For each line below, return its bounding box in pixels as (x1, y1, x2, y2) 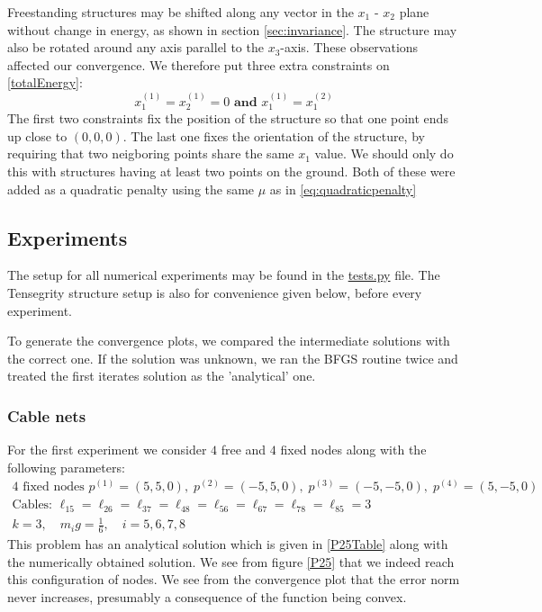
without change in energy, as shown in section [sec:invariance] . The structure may (7, 20, 457, 39)
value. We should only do (314, 144, 454, 163)
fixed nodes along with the (280, 440, 427, 459)
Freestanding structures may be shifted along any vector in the (7, 3, 354, 21)
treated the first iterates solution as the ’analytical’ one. (7, 366, 316, 385)
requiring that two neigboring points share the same (7, 144, 294, 163)
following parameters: (7, 457, 125, 476)
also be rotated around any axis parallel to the (7, 38, 264, 57)
